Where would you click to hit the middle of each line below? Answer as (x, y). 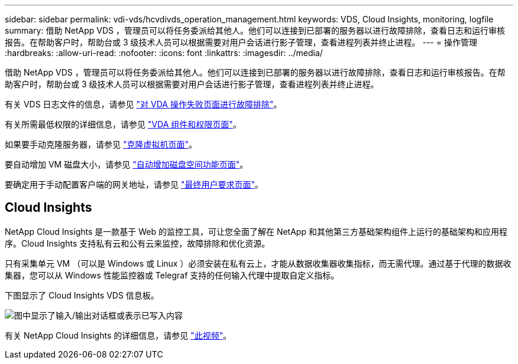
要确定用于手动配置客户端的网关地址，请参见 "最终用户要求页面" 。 (134, 184)
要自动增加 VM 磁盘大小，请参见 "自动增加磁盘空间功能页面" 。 (127, 164)
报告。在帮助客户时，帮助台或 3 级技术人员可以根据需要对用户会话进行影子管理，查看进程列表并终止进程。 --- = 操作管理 (241, 42)
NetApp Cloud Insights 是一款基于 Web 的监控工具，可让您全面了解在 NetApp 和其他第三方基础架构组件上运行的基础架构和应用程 (256, 231)
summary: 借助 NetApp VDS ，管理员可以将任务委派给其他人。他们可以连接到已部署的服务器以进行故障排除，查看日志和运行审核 (255, 30)
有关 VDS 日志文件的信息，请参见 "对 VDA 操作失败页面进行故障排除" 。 (143, 104)
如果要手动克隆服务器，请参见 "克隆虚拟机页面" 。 (101, 144)
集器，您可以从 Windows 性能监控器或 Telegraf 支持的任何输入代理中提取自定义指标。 (172, 275)
